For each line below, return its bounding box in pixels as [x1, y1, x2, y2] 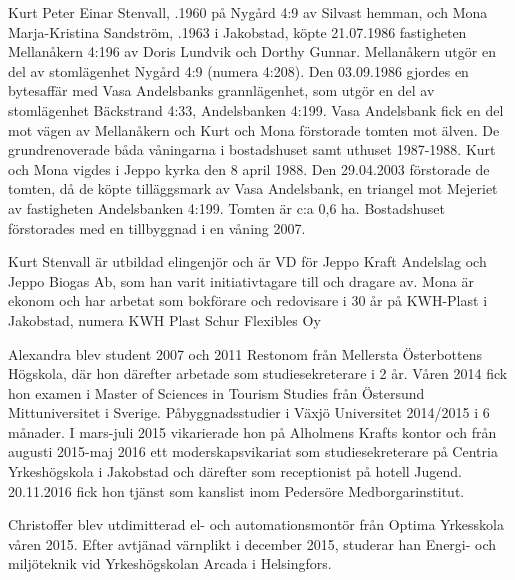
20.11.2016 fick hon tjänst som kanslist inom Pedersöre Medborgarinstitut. [8, 480, 465, 501]
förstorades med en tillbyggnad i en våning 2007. [8, 217, 306, 238]
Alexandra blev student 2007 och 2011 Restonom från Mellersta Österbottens [8, 343, 483, 364]
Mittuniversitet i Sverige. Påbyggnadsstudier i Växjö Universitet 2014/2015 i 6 [8, 402, 490, 423]
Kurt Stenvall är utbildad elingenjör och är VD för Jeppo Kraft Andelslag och [8, 251, 487, 272]
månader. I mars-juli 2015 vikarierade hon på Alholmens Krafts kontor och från [8, 421, 497, 442]
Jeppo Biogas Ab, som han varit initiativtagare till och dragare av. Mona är [8, 270, 474, 291]
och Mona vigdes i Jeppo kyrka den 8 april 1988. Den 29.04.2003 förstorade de [8, 158, 490, 179]
